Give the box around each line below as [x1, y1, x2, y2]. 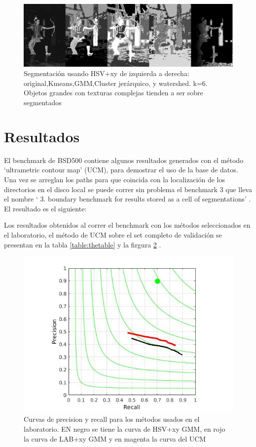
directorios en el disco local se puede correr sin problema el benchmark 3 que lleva [4, 184, 252, 194]
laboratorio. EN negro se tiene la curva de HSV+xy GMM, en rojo [24, 424, 225, 434]
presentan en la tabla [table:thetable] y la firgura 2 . [4, 239, 161, 249]
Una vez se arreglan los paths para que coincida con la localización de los [4, 174, 225, 184]
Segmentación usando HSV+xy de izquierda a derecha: [24, 68, 189, 79]
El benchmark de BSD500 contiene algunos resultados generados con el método [4, 155, 244, 165]
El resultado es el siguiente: [4, 203, 87, 213]
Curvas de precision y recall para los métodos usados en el [24, 414, 200, 424]
